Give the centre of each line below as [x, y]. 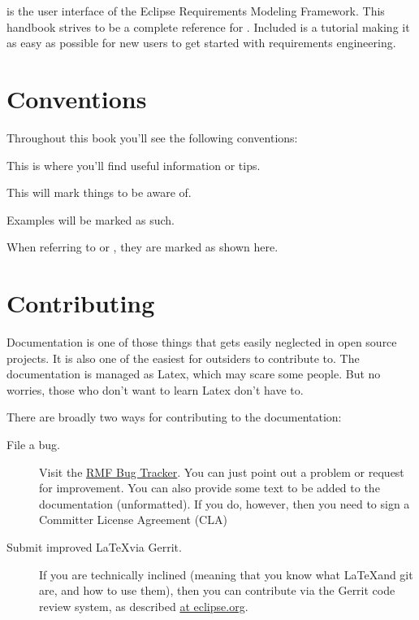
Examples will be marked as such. [91, 219]
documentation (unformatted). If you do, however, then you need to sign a [225, 503]
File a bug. [33, 444]
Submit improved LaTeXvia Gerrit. [94, 546]
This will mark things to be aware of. [99, 192]
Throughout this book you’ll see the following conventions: [152, 137]
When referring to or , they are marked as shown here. [143, 247]
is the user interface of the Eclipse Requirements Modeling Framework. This [196, 11]
